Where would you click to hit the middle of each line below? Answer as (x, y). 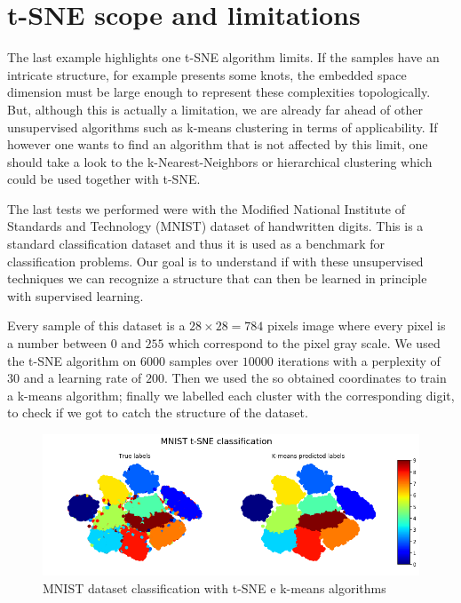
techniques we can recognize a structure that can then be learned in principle (217, 278)
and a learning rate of (83, 378)
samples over (204, 360)
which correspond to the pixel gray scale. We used (304, 343)
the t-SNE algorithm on (72, 360)
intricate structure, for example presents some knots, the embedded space (207, 74)
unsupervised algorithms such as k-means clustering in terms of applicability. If (223, 127)
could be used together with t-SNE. (104, 179)
